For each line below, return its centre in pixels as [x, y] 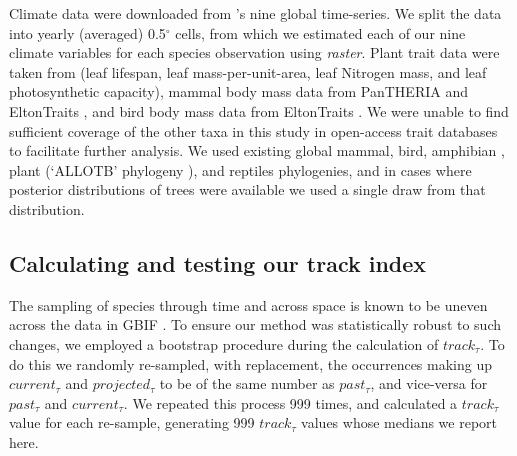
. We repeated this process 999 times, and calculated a [290, 402]
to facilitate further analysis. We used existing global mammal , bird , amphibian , [257, 150]
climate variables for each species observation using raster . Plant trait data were [254, 52]
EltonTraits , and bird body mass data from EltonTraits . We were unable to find [259, 110]
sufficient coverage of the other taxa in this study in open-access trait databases [253, 130]
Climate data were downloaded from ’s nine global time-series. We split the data [255, 13]
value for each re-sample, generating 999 [132, 422]
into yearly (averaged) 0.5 [87, 32]
